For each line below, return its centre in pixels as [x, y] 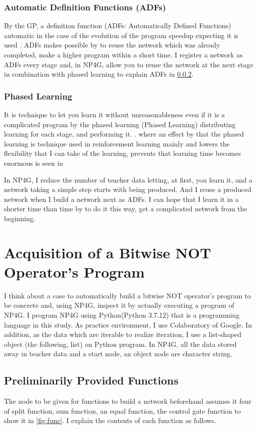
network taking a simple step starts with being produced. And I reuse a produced [128, 189]
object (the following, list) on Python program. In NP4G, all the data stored [120, 344]
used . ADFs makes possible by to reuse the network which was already [112, 45]
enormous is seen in [34, 163]
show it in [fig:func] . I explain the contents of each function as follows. [110, 420]
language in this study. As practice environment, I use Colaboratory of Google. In [128, 324]
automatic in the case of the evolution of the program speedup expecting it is [121, 35]
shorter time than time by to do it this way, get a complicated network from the [126, 209]
